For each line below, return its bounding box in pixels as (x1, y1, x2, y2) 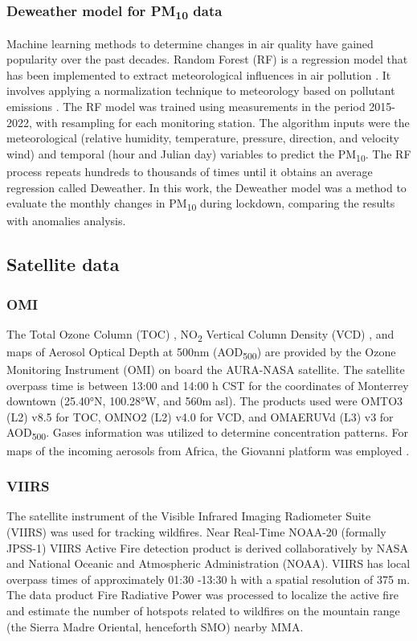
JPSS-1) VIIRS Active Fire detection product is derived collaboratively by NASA (6, 539, 408, 556)
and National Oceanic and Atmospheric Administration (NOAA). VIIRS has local (6, 555, 411, 572)
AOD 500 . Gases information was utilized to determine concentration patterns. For (6, 424, 408, 443)
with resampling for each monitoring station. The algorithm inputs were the (35, 113, 410, 130)
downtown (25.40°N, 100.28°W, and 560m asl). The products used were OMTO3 (6, 392, 403, 409)
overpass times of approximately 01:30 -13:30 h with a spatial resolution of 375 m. (6, 570, 411, 587)
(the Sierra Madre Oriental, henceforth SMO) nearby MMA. (6, 618, 304, 635)
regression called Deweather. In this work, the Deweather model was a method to (6, 179, 407, 195)
